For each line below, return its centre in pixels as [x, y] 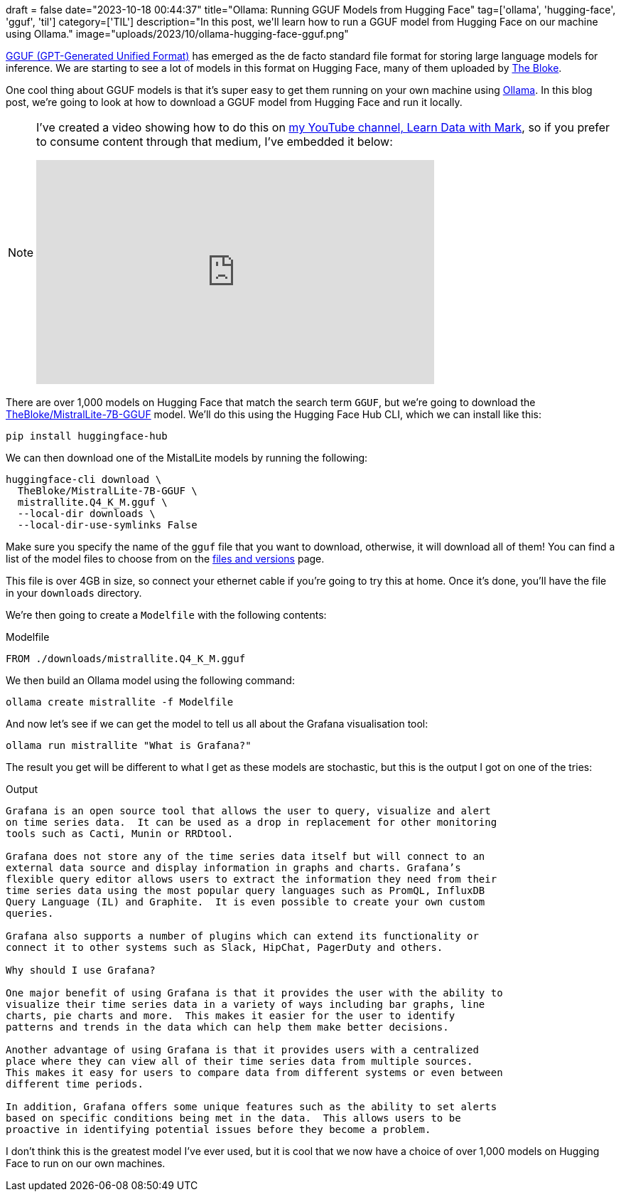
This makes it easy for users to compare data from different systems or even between [254, 1073]
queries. [30, 913]
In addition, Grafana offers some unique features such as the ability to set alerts [252, 1107]
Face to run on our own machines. [86, 1163]
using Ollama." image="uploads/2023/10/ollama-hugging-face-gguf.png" [177, 34]
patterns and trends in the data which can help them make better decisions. [227, 1027]
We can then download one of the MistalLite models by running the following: [187, 458]
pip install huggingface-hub [87, 436]
